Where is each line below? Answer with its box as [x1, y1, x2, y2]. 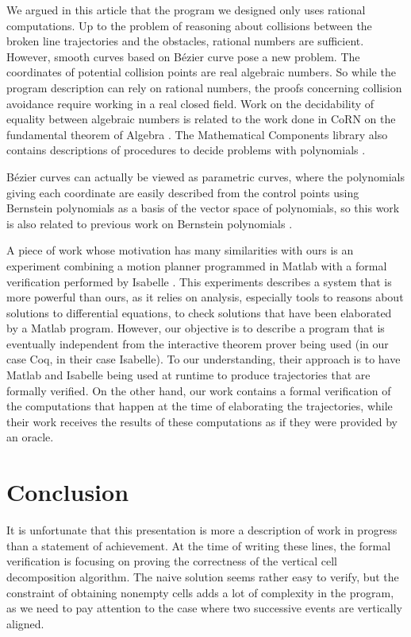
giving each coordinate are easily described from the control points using [6, 184, 359, 200]
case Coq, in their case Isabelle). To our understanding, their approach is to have [6, 351, 401, 367]
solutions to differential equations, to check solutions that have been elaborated [6, 304, 392, 320]
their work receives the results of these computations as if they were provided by [6, 413, 398, 429]
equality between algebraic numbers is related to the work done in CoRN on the [6, 111, 396, 127]
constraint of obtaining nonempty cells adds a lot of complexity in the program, [6, 584, 394, 600]
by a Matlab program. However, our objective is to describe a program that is [6, 320, 385, 336]
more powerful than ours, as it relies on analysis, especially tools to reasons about [6, 289, 404, 305]
